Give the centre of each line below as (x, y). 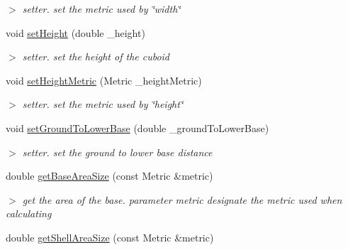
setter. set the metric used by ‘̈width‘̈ (101, 9)
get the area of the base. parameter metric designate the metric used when (182, 199)
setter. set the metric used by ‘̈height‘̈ (103, 104)
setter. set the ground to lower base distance (117, 152)
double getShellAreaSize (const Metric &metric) (110, 237)
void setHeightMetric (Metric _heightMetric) (104, 80)
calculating (29, 213)
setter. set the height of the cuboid (96, 56)
